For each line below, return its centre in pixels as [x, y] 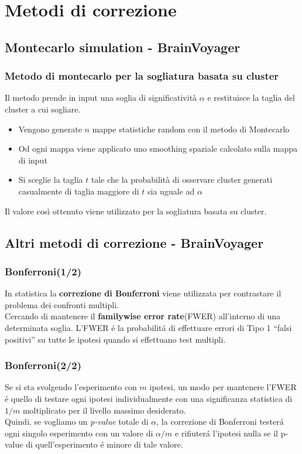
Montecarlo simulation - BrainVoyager [123, 47]
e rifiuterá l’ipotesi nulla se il [227, 433]
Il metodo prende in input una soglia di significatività [101, 98]
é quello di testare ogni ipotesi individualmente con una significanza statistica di [149, 398]
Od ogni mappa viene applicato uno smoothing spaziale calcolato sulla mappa [158, 149]
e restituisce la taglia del [251, 98]
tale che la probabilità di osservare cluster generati [182, 180]
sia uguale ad [171, 191]
